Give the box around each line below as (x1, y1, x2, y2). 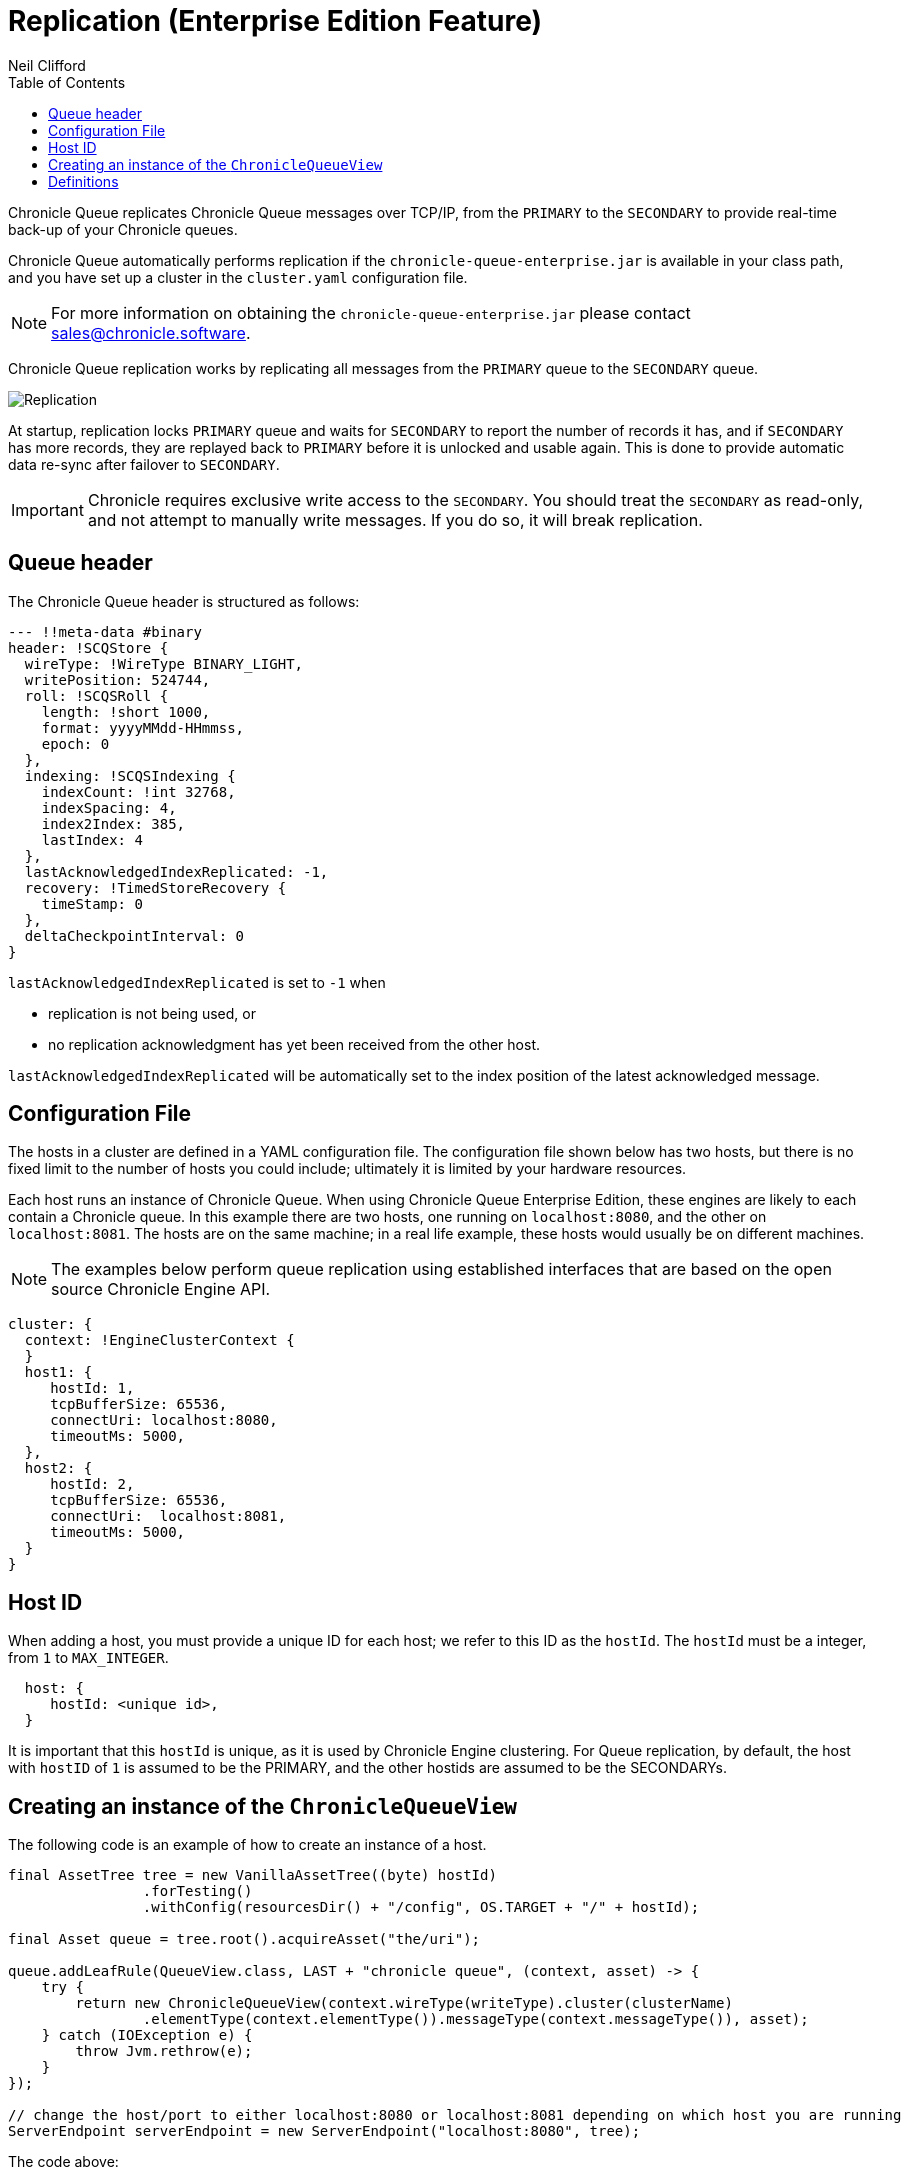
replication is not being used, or (48, 1004, 256, 1022)
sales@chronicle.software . (51, 322, 251, 343)
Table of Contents (8, 73, 126, 91)
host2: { (24, 1460, 93, 1477)
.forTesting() (142, 1883, 253, 1900)
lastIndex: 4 (41, 831, 143, 848)
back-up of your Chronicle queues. (8, 220, 238, 238)
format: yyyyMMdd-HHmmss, (41, 719, 245, 736)
